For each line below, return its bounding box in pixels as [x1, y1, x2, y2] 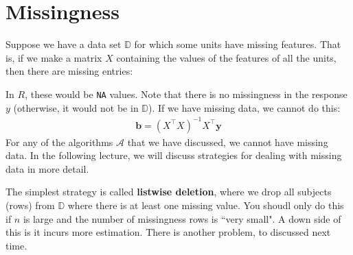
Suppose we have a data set [5, 37, 122, 51]
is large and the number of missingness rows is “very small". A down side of [23, 211, 341, 226]
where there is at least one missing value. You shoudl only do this [67, 198, 344, 212]
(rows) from [5, 198, 55, 212]
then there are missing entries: [5, 64, 133, 78]
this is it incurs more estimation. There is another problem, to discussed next [5, 225, 331, 239]
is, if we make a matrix [5, 50, 102, 64]
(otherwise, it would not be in [13, 100, 139, 114]
